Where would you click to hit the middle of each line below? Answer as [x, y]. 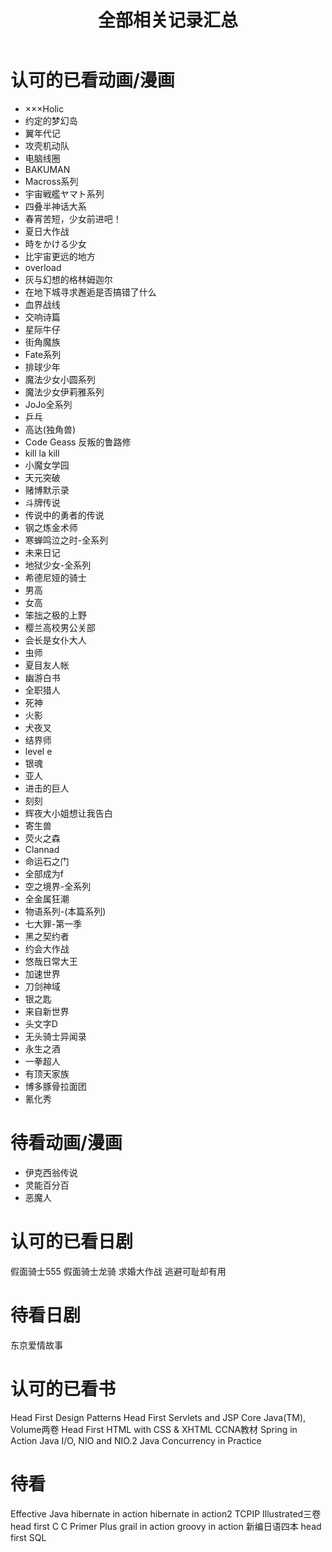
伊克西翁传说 [51, 1172]
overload [43, 267]
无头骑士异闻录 [55, 1036]
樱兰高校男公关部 [60, 627]
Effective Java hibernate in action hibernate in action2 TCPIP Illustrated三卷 [166, 1513]
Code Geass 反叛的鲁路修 [78, 442]
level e [38, 751]
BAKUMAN [47, 169]
